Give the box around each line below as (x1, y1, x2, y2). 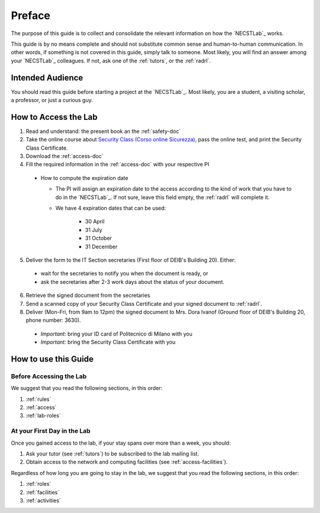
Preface (11, 9, 50, 22)
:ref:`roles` (25, 480, 52, 487)
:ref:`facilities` (25, 489, 60, 496)
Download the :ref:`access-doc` (25, 153, 104, 160)
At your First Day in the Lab (11, 427, 91, 435)
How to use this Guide (11, 354, 94, 364)
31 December (85, 243, 118, 250)
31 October (85, 235, 112, 242)
